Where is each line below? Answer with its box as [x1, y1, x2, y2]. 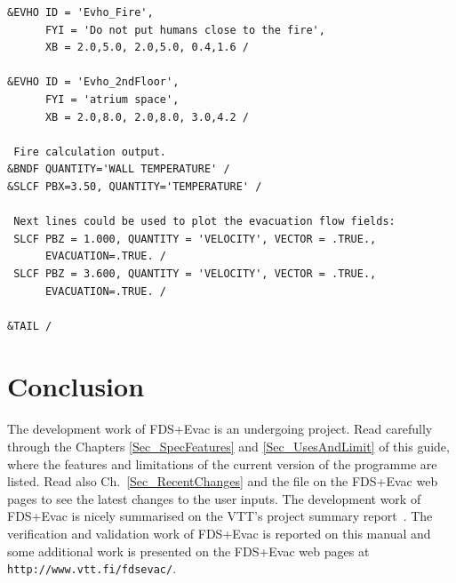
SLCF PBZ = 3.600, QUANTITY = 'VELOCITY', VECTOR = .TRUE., [13, 267, 377, 280]
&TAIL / [7, 319, 52, 332]
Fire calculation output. [13, 145, 166, 158]
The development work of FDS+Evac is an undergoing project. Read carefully [7, 419, 433, 438]
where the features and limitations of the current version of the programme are [7, 454, 437, 473]
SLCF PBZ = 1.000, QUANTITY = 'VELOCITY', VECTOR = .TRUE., [13, 232, 377, 245]
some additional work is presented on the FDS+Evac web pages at [7, 541, 370, 560]
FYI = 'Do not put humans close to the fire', [44, 23, 325, 36]
